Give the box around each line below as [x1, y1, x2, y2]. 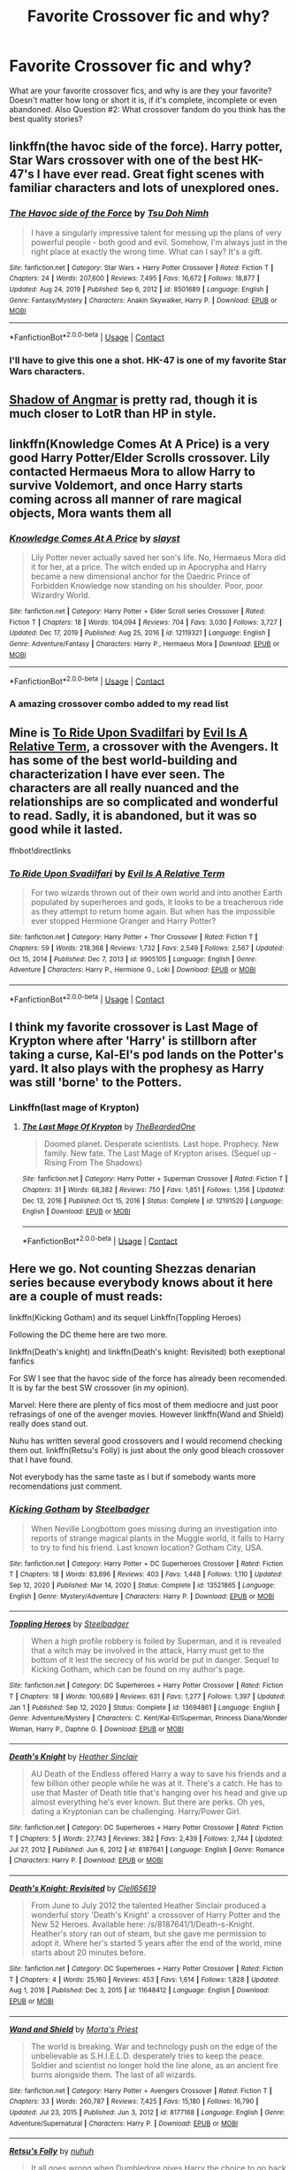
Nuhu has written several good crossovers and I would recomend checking [9, 1435, 283, 1446]
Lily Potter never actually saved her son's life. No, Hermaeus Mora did [30, 551, 286, 563]
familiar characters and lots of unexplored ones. [9, 181, 280, 196]
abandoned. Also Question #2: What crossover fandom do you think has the [9, 104, 286, 114]
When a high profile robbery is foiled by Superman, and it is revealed [30, 1635, 281, 1647]
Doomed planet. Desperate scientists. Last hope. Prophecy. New [43, 1139, 279, 1150]
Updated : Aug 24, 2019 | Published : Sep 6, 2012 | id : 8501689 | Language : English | [9, 285, 269, 294]
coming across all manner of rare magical [9, 491, 242, 506]
